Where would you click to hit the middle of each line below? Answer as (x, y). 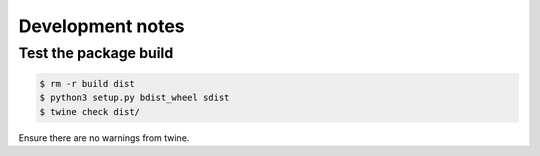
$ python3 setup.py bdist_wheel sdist (134, 98)
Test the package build (96, 53)
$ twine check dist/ (89, 111)
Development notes (101, 26)
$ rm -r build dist (87, 83)
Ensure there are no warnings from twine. (104, 137)
